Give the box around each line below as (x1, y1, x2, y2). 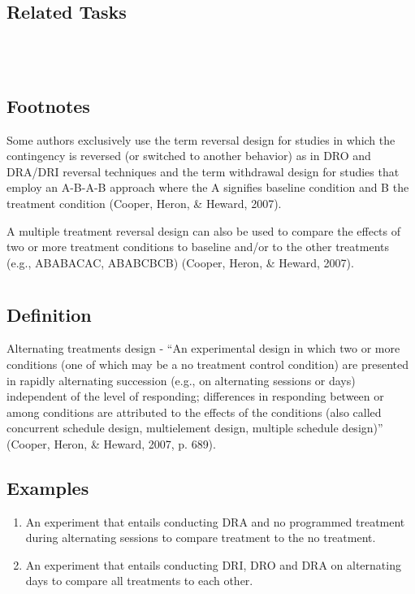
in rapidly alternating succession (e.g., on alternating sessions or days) (6, 371, 356, 388)
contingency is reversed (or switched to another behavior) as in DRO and (6, 147, 371, 164)
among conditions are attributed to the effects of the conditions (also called (6, 403, 382, 420)
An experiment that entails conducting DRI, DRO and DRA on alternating (25, 556, 401, 573)
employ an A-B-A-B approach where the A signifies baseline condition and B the (6, 179, 409, 196)
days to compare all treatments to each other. (25, 572, 253, 589)
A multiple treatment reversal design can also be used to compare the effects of (6, 222, 401, 239)
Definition (6, 301, 92, 327)
